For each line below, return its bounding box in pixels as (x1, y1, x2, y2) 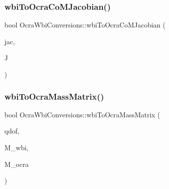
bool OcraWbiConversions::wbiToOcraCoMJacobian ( (4, 20, 166, 30)
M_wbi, (4, 142, 29, 152)
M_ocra (4, 159, 29, 169)
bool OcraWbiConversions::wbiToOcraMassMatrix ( (4, 109, 160, 119)
